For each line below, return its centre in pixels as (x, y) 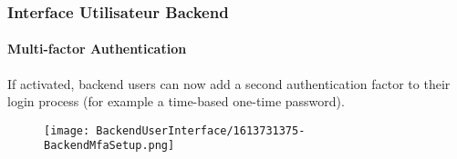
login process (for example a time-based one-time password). (176, 101)
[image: (67, 130)
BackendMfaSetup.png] (109, 146)
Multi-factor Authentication (97, 49)
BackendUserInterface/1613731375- (201, 130)
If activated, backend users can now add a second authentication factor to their (229, 83)
